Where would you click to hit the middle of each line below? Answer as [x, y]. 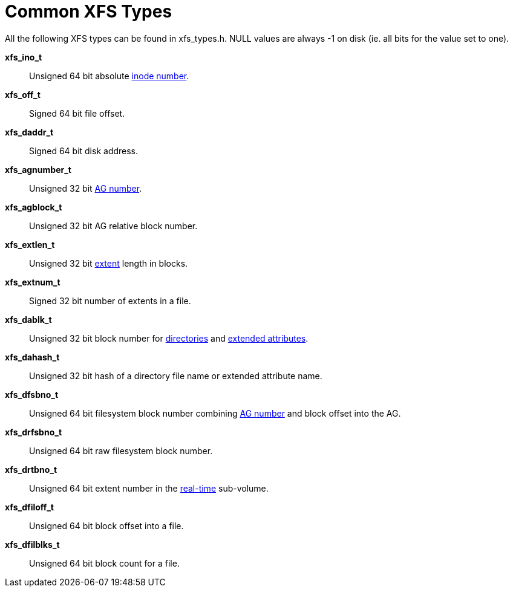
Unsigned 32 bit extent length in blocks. [109, 263]
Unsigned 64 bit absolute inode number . [109, 76]
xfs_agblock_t [34, 207]
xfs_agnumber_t [38, 169]
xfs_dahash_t [32, 357]
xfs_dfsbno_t [32, 394]
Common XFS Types [89, 11]
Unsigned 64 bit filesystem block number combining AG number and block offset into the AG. [215, 413]
